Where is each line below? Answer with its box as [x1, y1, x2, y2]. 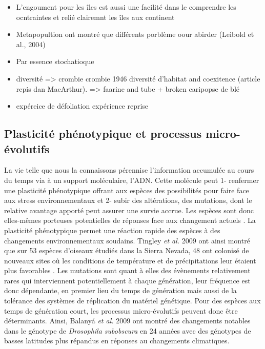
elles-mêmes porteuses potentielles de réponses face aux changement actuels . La [4, 215, 256, 225]
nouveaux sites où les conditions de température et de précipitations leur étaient [4, 255, 256, 265]
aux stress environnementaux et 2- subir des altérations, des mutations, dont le [4, 195, 252, 206]
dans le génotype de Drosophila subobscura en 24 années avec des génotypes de [4, 325, 251, 336]
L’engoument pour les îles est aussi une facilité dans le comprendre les [16, 2, 236, 12]
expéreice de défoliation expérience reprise [16, 100, 149, 111]
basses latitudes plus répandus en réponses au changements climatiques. [4, 335, 230, 346]
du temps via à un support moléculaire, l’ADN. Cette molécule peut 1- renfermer [4, 174, 259, 185]
